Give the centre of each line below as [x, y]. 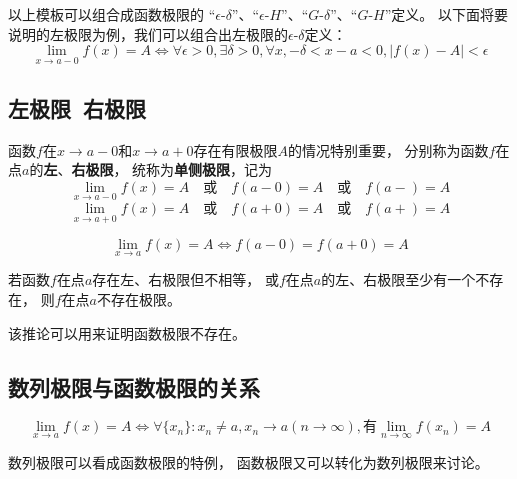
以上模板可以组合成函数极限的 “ [112, 14]
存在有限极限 [235, 149]
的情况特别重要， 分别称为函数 [388, 149]
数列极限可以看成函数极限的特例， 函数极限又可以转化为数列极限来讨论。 [248, 461]
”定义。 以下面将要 [446, 14]
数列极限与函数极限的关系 [134, 386]
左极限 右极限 [77, 107]
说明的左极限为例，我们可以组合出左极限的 [148, 33]
